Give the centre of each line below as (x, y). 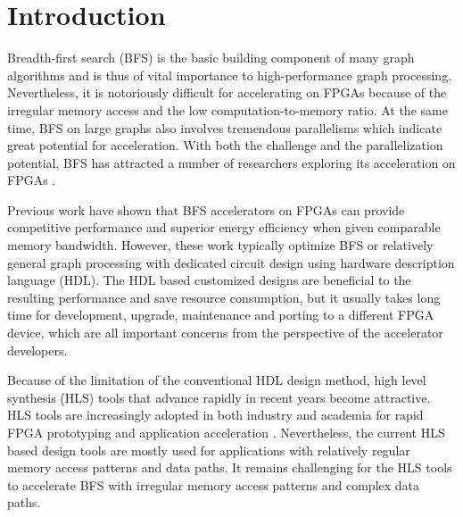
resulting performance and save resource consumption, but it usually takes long (224, 297)
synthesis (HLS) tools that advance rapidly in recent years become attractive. (219, 397)
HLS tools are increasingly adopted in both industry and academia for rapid (215, 415)
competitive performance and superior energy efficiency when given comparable (224, 227)
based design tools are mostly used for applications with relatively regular (209, 450)
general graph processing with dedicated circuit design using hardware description (231, 262)
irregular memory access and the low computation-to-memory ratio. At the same (227, 109)
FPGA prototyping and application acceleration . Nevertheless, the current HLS (226, 432)
